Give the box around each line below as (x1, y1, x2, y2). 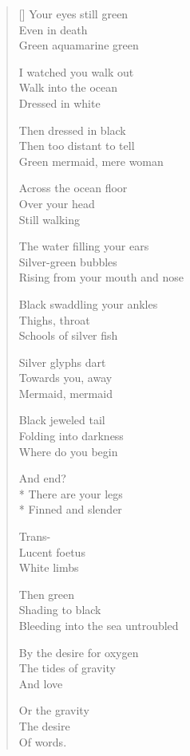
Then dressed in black (18, 121, 126, 138)
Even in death (18, 21, 88, 37)
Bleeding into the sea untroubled (18, 617, 179, 633)
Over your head (18, 195, 95, 211)
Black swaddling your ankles (18, 295, 158, 312)
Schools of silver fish (18, 327, 118, 344)
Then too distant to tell (18, 137, 135, 154)
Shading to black (18, 601, 101, 618)
